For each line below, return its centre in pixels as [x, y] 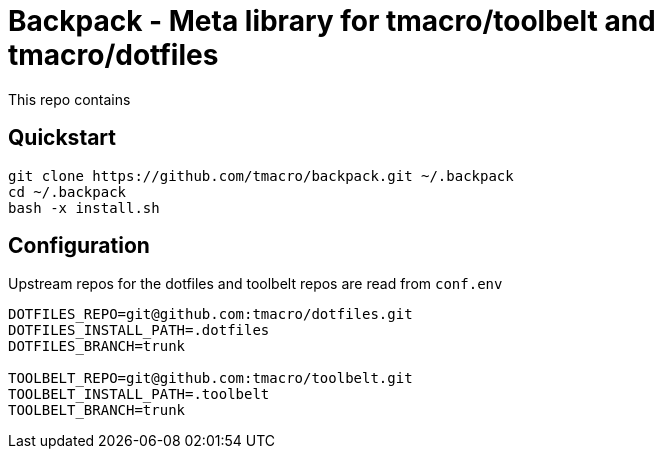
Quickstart [62, 138]
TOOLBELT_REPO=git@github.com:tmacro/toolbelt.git [210, 378]
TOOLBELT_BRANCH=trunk [97, 410]
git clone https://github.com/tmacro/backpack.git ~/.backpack [261, 175]
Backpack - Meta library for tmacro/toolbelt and [332, 21]
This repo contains [69, 99]
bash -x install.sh [84, 207]
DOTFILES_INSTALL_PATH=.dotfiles [139, 330]
